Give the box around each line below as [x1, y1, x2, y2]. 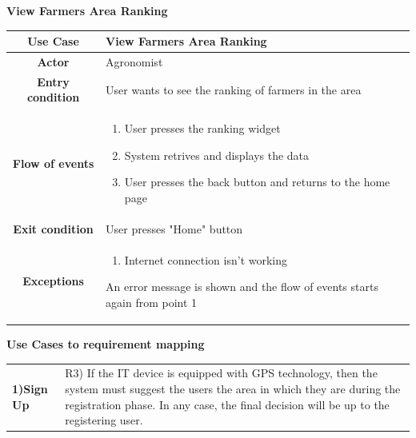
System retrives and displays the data [124, 146, 310, 163]
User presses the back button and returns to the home [124, 173, 390, 190]
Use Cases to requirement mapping [6, 335, 205, 352]
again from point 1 [106, 293, 198, 310]
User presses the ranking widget [124, 120, 281, 137]
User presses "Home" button [106, 220, 243, 237]
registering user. [65, 412, 143, 428]
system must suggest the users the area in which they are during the [65, 380, 401, 396]
